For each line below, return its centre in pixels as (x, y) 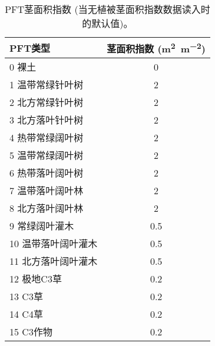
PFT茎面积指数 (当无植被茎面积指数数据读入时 (107, 9)
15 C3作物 (31, 332)
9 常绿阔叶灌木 (42, 226)
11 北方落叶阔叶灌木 (54, 261)
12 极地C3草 (36, 279)
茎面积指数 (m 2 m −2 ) (156, 48)
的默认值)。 (107, 23)
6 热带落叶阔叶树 (47, 173)
